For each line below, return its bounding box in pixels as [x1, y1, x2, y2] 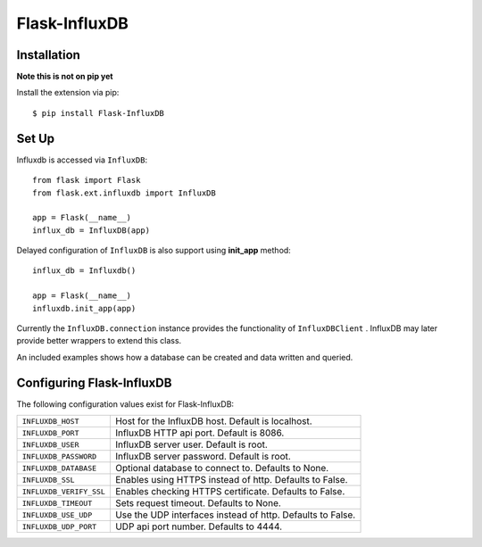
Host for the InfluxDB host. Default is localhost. [114, 415, 312, 427]
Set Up [16, 130, 55, 146]
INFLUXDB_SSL [21, 475, 75, 485]
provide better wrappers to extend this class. [16, 336, 182, 346]
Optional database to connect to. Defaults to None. [114, 462, 329, 475]
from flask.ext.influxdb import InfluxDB [32, 187, 216, 198]
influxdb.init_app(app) [32, 303, 137, 313]
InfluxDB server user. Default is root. [114, 438, 268, 451]
